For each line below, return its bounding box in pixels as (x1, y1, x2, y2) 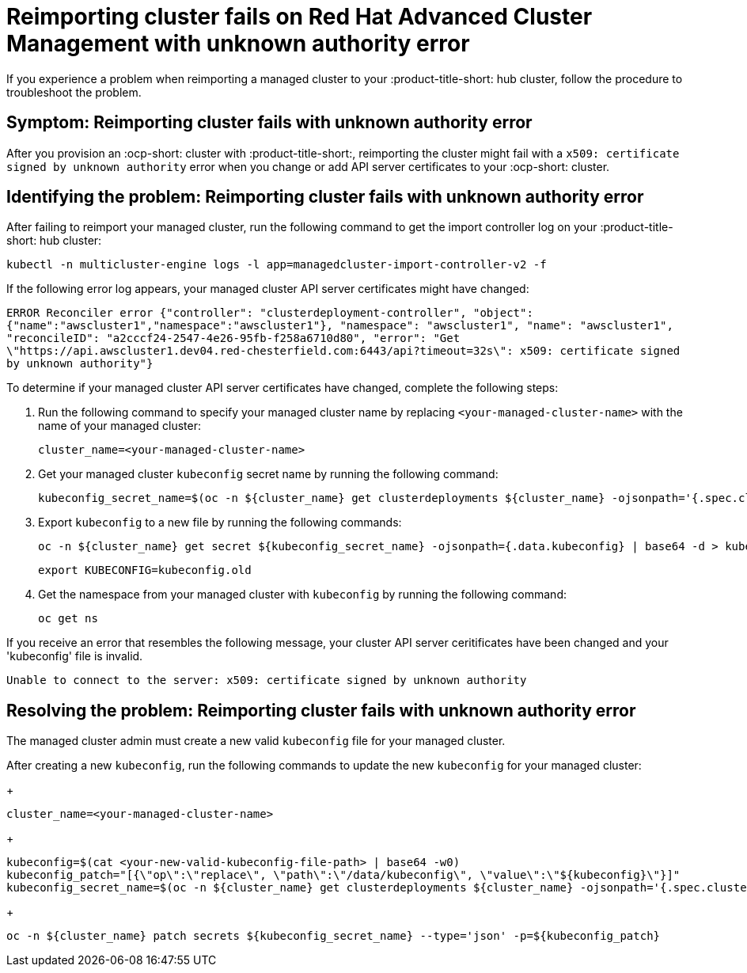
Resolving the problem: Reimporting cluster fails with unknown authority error (6, 700, 636, 720)
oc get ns (38, 612, 98, 625)
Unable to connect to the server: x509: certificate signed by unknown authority (6, 674, 527, 687)
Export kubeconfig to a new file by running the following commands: (38, 515, 402, 530)
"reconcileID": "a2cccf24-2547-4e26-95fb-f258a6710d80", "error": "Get (6, 332, 461, 345)
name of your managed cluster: (38, 419, 201, 433)
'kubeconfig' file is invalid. (6, 649, 143, 663)
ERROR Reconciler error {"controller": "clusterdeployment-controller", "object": (6, 306, 533, 320)
